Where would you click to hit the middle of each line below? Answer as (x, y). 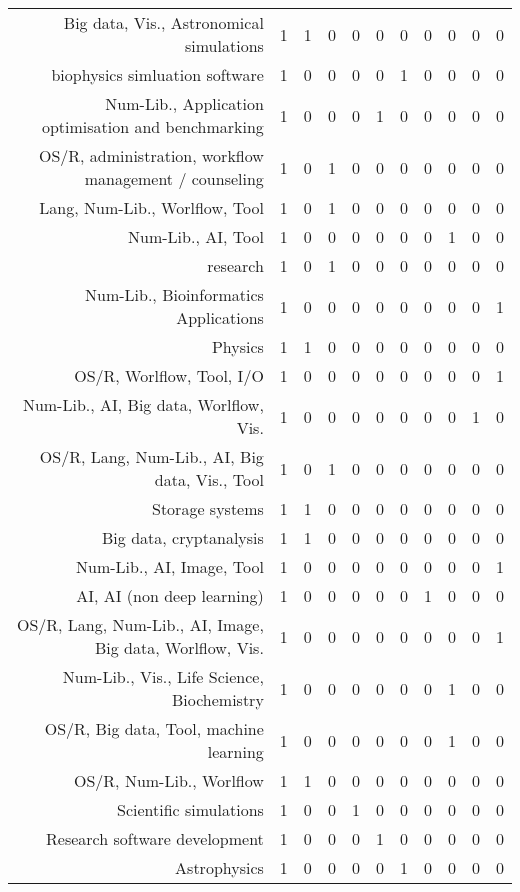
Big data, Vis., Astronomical (163, 22)
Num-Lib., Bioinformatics (174, 294)
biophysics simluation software (157, 74)
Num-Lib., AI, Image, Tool (170, 566)
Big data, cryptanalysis (183, 537)
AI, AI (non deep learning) (170, 595)
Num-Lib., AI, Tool (196, 236)
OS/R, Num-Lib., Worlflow (168, 780)
